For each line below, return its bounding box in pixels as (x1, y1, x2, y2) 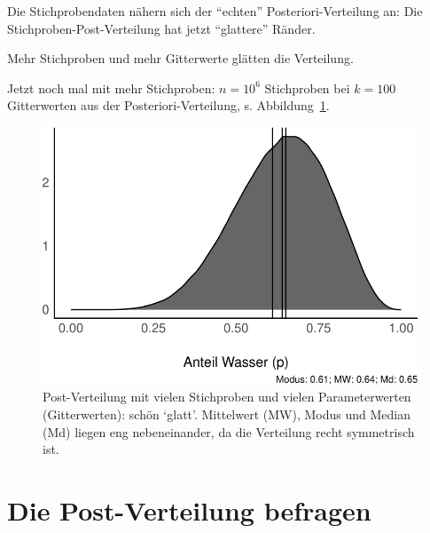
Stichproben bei (264, 78, 350, 97)
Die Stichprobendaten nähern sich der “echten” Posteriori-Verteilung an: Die (7, 2, 423, 20)
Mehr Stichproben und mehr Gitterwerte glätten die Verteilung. (7, 49, 354, 68)
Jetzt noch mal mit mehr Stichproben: (7, 78, 215, 97)
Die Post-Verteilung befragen (7, 491, 371, 528)
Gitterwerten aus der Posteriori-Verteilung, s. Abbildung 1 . (7, 96, 330, 115)
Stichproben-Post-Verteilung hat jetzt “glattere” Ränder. (7, 19, 316, 37)
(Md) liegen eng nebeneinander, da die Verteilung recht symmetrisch (43, 422, 415, 441)
